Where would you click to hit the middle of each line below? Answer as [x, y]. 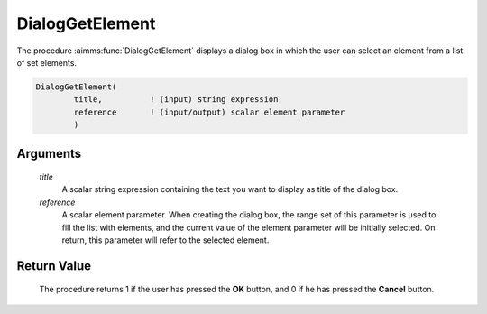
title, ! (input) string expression [176, 100]
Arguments [49, 153]
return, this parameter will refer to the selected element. [165, 240]
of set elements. [46, 62]
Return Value [54, 266]
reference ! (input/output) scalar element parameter [209, 112]
